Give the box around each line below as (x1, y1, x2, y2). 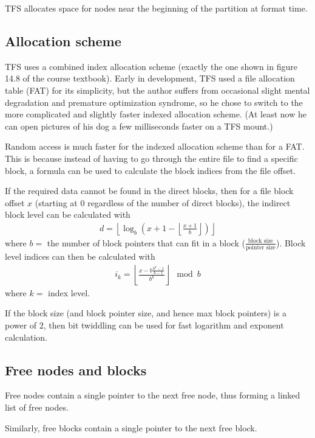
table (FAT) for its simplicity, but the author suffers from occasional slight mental (5, 83, 310, 96)
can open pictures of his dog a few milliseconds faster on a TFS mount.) (5, 119, 273, 132)
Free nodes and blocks (5, 360, 147, 379)
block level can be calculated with (5, 208, 130, 221)
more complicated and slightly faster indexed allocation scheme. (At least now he (5, 108, 307, 120)
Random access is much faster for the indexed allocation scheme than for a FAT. (5, 140, 305, 153)
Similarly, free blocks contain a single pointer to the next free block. (5, 421, 257, 434)
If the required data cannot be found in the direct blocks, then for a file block (5, 184, 294, 197)
